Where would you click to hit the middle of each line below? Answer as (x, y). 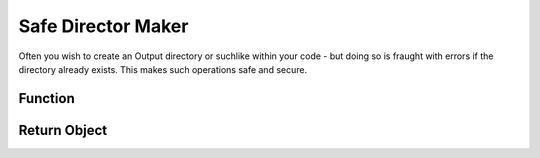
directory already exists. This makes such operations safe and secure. (163, 69)
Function (46, 98)
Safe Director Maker (103, 26)
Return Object (63, 130)
